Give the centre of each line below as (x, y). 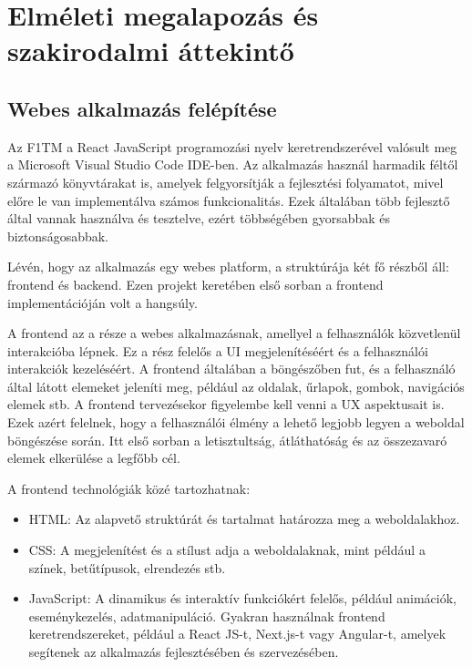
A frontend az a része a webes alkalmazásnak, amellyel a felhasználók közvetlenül (234, 333)
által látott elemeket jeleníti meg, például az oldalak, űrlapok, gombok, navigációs (236, 386)
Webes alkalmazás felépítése (142, 108)
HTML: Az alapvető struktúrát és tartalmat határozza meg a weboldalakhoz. (244, 519)
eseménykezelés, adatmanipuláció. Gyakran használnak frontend (207, 616)
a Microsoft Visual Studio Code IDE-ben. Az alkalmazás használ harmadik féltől (233, 164)
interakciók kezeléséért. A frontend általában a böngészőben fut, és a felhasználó (231, 369)
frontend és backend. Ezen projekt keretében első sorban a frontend (195, 284)
